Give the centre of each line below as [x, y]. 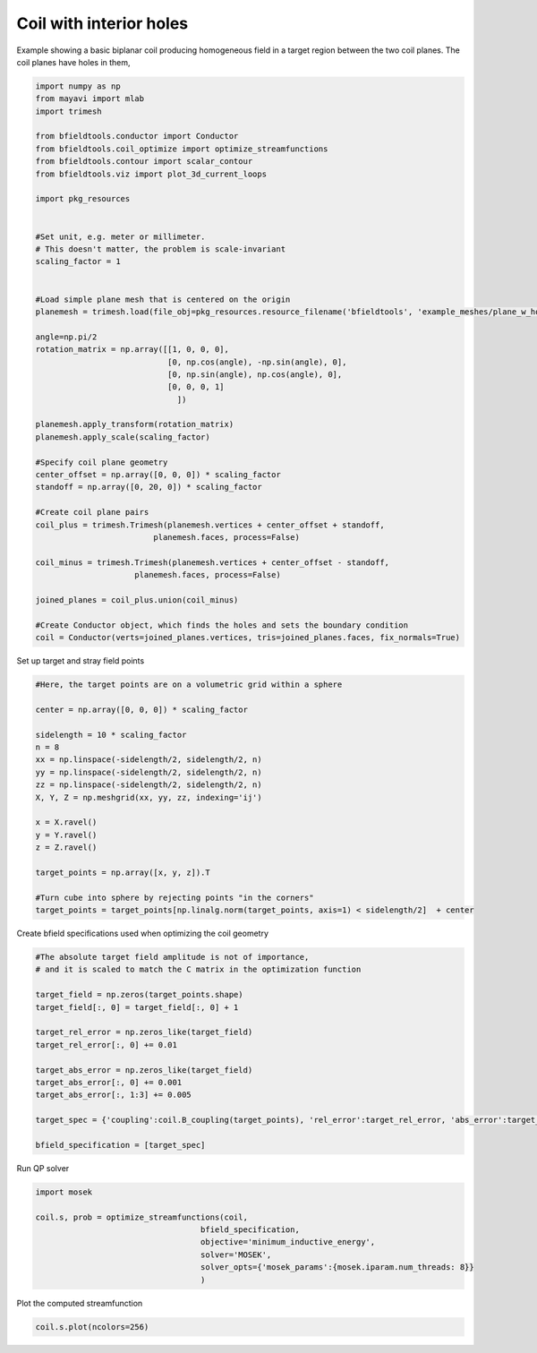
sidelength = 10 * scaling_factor [111, 735]
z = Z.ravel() [66, 848]
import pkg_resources [83, 199]
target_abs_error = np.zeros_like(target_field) [144, 1070]
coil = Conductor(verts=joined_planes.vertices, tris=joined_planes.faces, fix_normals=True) [248, 638]
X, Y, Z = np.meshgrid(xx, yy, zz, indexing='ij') [149, 797]
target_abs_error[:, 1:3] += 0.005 [113, 1095]
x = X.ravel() [66, 822]
